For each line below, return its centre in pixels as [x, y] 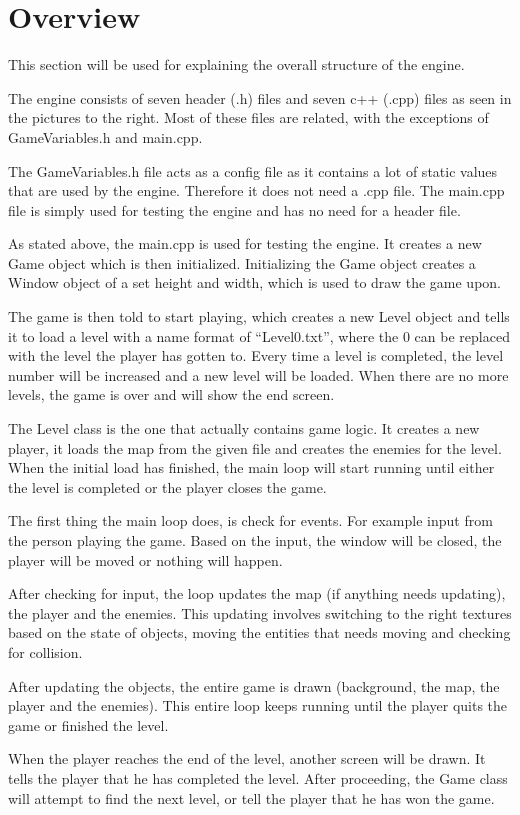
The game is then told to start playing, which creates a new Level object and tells [259, 316]
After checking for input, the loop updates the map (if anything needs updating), [257, 593]
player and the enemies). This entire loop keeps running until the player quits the [258, 705]
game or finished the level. [88, 724]
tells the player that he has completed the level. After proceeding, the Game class [258, 777]
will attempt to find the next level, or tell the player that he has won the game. [251, 797]
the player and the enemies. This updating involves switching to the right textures [260, 612]
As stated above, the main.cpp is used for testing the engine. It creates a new [245, 243]
